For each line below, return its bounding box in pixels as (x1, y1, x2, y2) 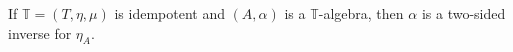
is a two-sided (421, 3, 506, 23)
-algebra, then (318, 3, 404, 23)
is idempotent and (114, 3, 225, 23)
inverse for (8, 22, 72, 43)
